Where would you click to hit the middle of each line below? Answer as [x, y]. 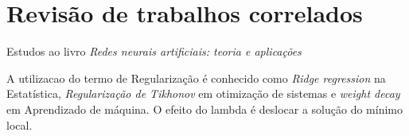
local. [19, 124]
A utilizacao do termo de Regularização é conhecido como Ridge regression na [196, 78]
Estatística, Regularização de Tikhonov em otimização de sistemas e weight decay [203, 93]
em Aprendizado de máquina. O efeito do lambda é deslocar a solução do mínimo [204, 109]
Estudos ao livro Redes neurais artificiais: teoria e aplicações [154, 51]
